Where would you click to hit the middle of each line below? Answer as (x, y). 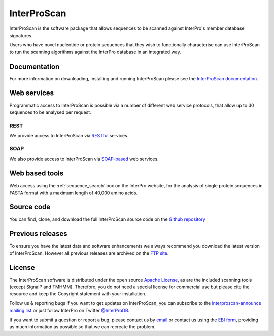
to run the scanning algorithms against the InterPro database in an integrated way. (95, 52)
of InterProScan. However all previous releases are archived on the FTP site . (89, 253)
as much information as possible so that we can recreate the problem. (82, 327)
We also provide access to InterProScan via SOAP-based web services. (84, 159)
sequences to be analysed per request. (50, 112)
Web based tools (37, 174)
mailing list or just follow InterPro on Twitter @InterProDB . (70, 311)
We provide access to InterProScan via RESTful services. (69, 136)
